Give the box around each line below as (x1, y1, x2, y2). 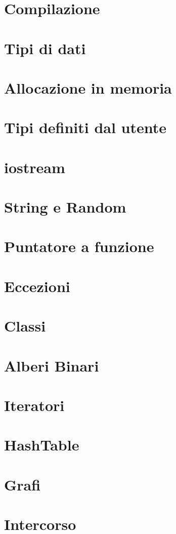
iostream (4, 156, 65, 177)
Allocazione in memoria (4, 77, 172, 98)
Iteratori (4, 394, 65, 415)
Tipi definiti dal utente (4, 117, 167, 138)
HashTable (4, 434, 79, 455)
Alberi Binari (4, 355, 99, 376)
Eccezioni (4, 275, 70, 296)
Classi (4, 315, 46, 336)
